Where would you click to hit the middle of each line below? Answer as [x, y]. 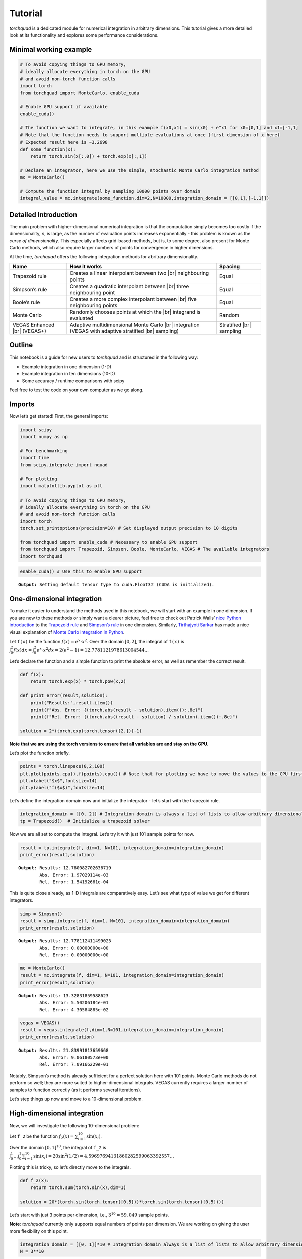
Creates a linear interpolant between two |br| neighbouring [139, 273]
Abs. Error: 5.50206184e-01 [74, 1003]
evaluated [81, 318]
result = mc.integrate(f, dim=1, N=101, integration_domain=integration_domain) [122, 975]
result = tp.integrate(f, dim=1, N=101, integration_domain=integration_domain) [122, 848]
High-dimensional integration [57, 1113]
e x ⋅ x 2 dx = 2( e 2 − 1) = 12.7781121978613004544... [93, 650]
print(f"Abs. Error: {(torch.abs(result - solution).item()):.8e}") [117, 710]
